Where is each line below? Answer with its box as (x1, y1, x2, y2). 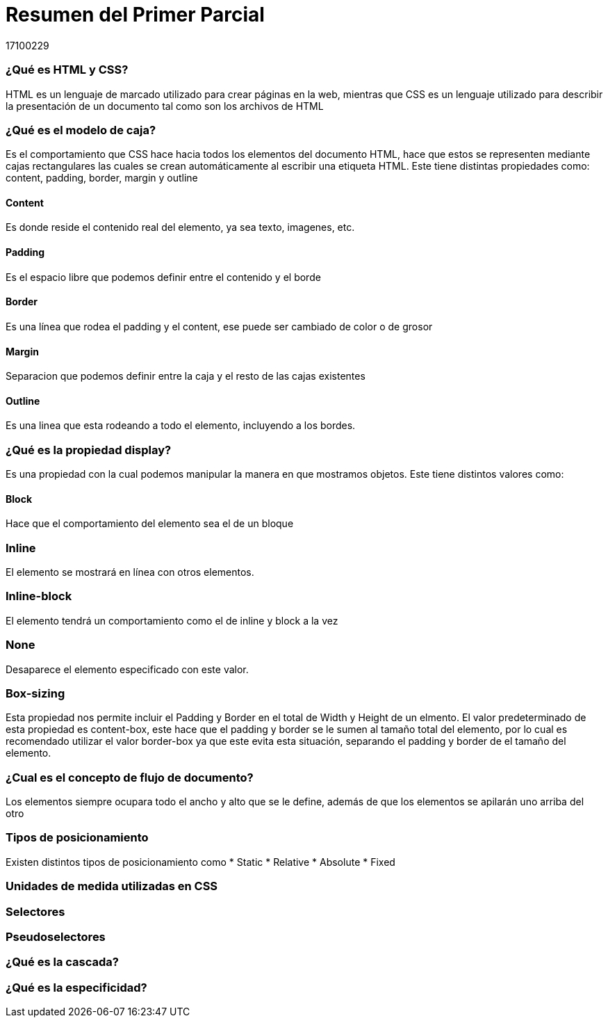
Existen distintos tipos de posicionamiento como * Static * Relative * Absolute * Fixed (6, 855, 395, 868)
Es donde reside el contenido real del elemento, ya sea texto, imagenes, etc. (6, 221, 355, 234)
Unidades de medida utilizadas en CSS (6, 879, 218, 894)
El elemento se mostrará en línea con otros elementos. (6, 566, 254, 579)
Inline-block (6, 589, 72, 604)
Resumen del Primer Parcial (6, 3, 265, 26)
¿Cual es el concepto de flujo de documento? (6, 770, 254, 784)
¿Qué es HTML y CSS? (6, 63, 129, 77)
